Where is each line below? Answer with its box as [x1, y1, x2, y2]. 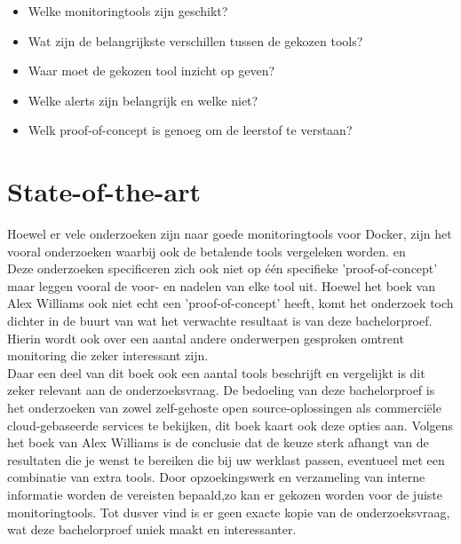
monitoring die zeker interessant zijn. [7, 346, 209, 365]
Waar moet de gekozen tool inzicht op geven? [28, 61, 275, 80]
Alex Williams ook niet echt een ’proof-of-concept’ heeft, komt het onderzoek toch [7, 294, 454, 312]
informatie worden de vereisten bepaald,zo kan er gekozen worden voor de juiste [7, 485, 442, 503]
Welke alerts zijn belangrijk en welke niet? [28, 91, 258, 109]
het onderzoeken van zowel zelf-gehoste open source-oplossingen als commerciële [7, 398, 441, 417]
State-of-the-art [7, 173, 202, 209]
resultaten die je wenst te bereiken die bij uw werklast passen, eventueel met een [7, 450, 445, 469]
